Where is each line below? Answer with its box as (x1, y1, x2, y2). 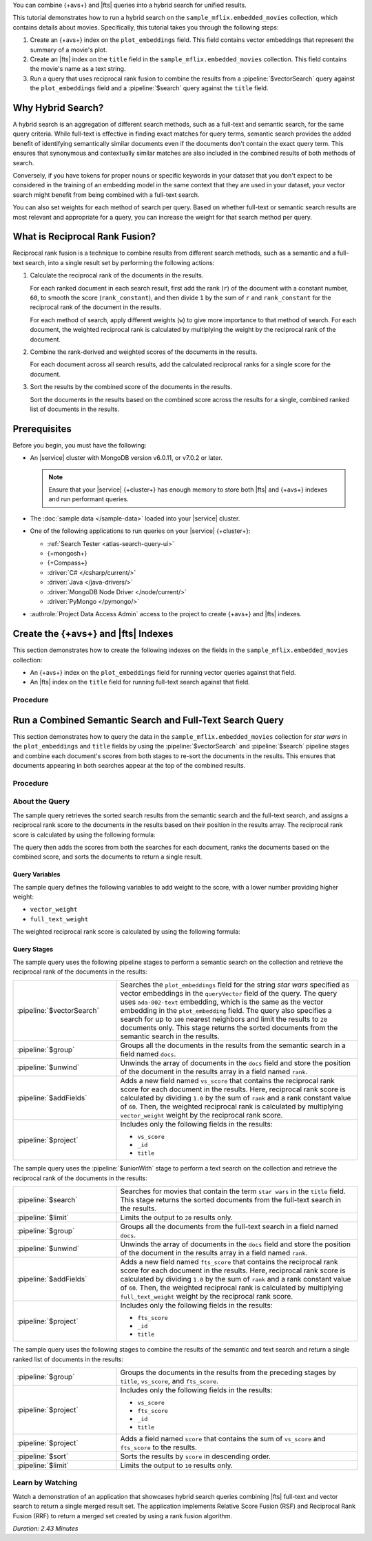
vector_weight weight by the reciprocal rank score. (120, 1111, 283, 1120)
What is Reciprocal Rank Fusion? (12, 231, 156, 242)
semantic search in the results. (120, 1031, 220, 1041)
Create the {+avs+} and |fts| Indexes (12, 628, 174, 640)
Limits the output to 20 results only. (120, 1213, 234, 1222)
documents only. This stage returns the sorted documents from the (120, 1023, 338, 1033)
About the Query (12, 797, 70, 806)
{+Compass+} (47, 558, 87, 567)
